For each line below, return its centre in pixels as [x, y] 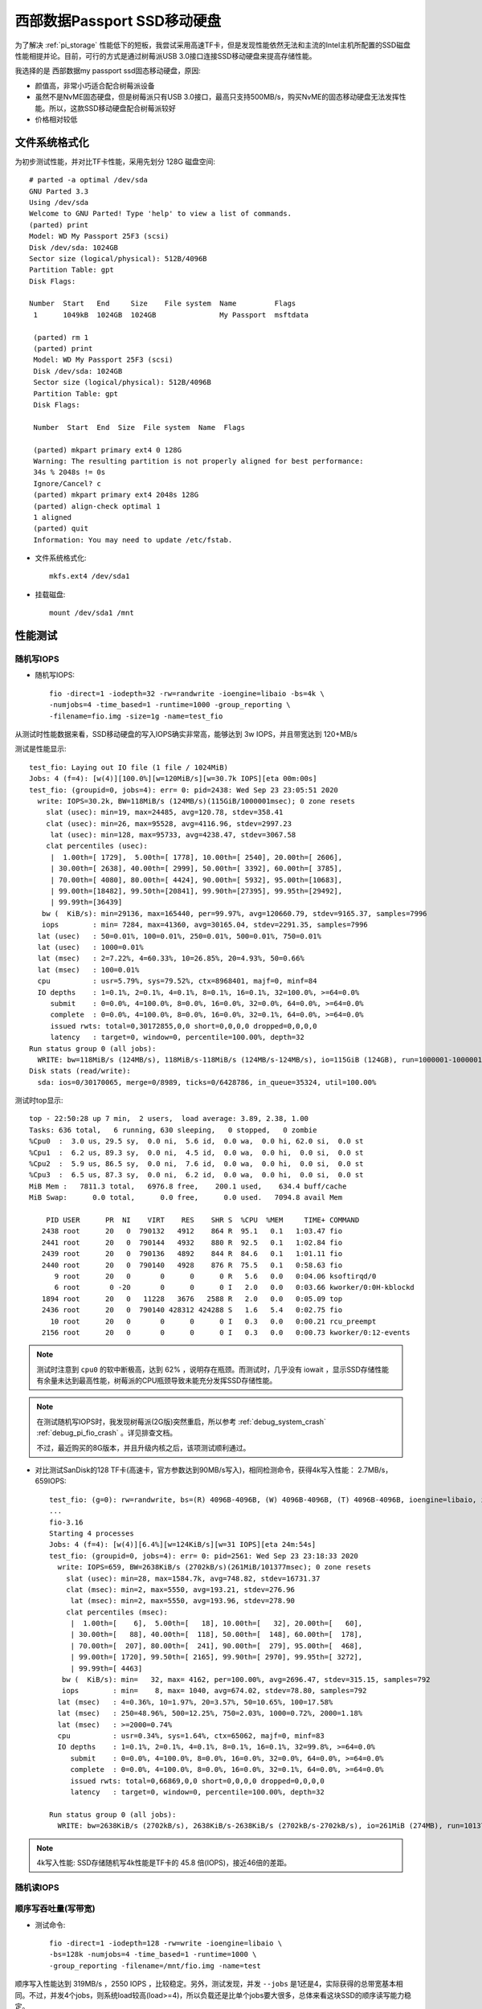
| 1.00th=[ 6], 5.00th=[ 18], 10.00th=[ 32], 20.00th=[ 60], [216, 1624]
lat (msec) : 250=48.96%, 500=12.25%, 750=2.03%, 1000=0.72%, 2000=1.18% [210, 1713]
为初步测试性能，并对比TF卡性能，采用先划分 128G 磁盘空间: [115, 162]
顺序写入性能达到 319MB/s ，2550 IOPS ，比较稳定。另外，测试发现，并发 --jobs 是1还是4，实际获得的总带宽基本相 [209, 1984]
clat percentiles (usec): [97, 846]
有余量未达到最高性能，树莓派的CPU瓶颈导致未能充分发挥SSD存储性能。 [157, 1381]
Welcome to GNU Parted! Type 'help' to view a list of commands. [161, 214]
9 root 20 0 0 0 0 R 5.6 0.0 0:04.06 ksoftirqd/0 [215, 1276]
